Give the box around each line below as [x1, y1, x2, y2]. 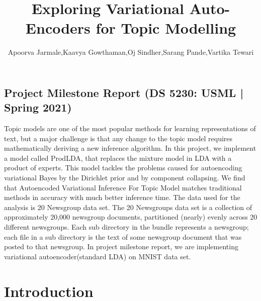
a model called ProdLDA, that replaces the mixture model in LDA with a [4, 152, 232, 163]
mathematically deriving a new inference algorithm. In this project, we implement [4, 143, 256, 153]
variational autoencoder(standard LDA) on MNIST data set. [4, 251, 191, 261]
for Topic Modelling [96, 18, 236, 38]
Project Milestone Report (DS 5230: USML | [4, 84, 244, 100]
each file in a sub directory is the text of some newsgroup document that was [4, 231, 242, 242]
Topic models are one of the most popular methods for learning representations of [4, 123, 256, 134]
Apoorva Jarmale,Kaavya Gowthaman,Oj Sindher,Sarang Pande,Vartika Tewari [8, 47, 254, 57]
